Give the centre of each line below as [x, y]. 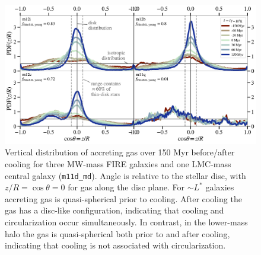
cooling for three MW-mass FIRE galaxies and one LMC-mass [118, 163]
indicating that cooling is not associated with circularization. [115, 245]
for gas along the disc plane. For [126, 187]
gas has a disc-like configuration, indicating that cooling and [114, 210]
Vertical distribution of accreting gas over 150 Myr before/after [120, 152]
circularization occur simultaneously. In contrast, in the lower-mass [126, 221]
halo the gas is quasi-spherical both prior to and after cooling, [117, 233]
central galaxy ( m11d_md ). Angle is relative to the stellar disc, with [125, 175]
